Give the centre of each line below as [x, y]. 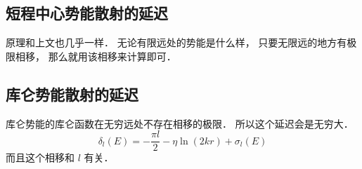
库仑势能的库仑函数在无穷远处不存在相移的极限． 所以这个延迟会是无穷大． [180, 123]
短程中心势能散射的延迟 [87, 13]
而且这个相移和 [40, 157]
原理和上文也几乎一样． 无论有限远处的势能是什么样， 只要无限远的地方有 [176, 42]
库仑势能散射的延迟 [72, 94]
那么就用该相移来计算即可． [112, 56]
